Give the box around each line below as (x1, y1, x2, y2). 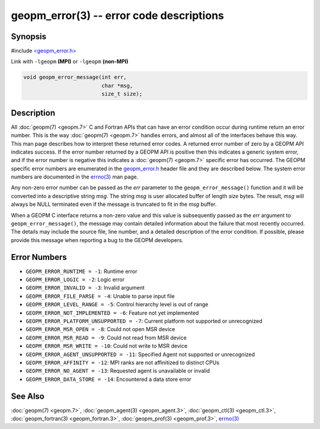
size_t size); (101, 91, 142, 97)
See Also (11, 391, 44, 401)
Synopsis (11, 31, 47, 42)
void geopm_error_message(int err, (23, 74, 127, 81)
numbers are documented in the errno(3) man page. (11, 173, 139, 180)
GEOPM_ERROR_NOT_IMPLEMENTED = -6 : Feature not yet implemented (25, 309, 199, 316)
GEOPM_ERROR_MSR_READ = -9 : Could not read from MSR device (25, 334, 187, 341)
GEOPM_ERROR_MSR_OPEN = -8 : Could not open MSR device (25, 326, 175, 333)
